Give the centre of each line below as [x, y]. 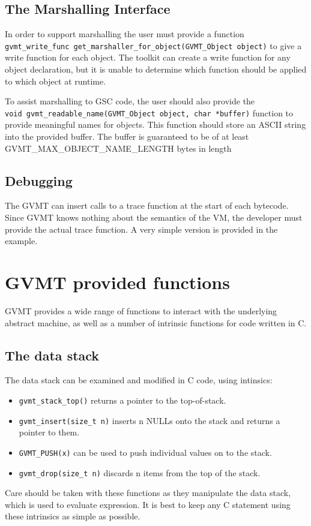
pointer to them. [49, 432]
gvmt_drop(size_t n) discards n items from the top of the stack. [140, 472]
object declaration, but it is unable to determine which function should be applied [156, 69]
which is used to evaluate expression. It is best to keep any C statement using [148, 504]
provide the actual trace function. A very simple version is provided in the [141, 229]
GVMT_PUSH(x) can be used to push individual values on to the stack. [145, 452]
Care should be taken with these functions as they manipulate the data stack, [148, 493]
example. [21, 241]
